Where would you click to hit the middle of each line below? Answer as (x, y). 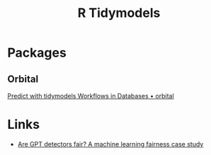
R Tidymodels (119, 13)
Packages (37, 53)
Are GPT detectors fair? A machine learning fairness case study (110, 144)
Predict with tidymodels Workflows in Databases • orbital (91, 96)
